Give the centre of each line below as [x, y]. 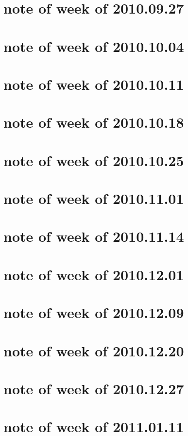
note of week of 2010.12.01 [94, 274]
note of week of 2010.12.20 [94, 350]
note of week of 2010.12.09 [94, 312]
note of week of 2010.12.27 [94, 388]
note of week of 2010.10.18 [94, 122]
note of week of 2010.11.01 [94, 198]
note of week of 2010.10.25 [94, 160]
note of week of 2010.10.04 [94, 46]
